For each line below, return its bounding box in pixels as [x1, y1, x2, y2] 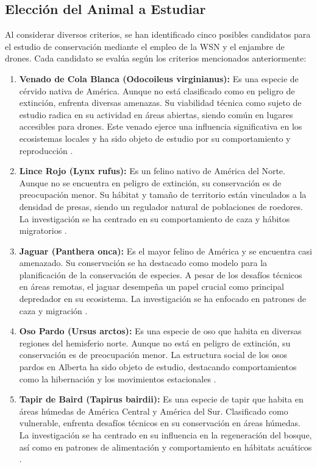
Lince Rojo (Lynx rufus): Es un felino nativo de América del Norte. [19, 164, 285, 177]
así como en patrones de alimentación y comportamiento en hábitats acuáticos [19, 440, 312, 453]
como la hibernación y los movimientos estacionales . [19, 372, 216, 385]
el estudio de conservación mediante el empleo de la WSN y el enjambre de [5, 40, 285, 52]
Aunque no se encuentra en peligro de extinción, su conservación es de [19, 176, 282, 189]
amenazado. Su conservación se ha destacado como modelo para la [19, 256, 268, 269]
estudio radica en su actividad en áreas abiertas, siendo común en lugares [19, 108, 293, 121]
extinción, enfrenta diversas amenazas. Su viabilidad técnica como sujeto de [19, 96, 302, 109]
